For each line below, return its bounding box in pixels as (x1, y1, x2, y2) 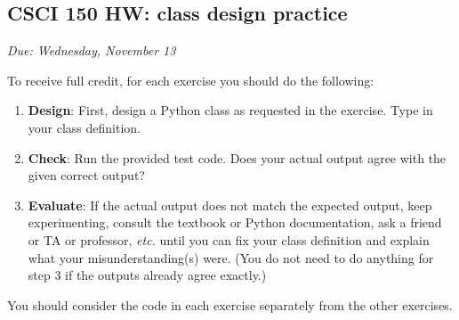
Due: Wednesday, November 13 (7, 41, 176, 60)
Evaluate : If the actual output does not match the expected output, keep (28, 195, 432, 214)
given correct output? (28, 166, 145, 185)
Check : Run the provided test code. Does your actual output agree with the (28, 148, 447, 167)
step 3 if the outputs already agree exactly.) (28, 266, 267, 284)
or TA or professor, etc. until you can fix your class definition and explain (28, 230, 430, 249)
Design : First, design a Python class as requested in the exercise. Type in (28, 101, 433, 119)
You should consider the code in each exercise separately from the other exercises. (7, 295, 453, 314)
